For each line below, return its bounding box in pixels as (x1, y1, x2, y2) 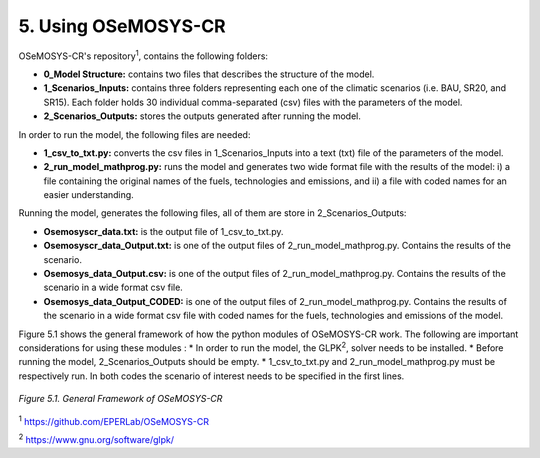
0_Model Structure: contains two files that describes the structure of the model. (43, 68, 375, 80)
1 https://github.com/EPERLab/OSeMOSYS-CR (18, 413, 210, 427)
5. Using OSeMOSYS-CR (18, 15, 226, 37)
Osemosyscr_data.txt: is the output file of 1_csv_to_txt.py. (43, 225, 284, 237)
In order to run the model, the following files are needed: (18, 128, 251, 140)
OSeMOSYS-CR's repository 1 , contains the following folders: (18, 48, 269, 62)
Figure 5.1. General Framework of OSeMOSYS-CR (18, 393, 223, 405)
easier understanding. (43, 189, 134, 201)
